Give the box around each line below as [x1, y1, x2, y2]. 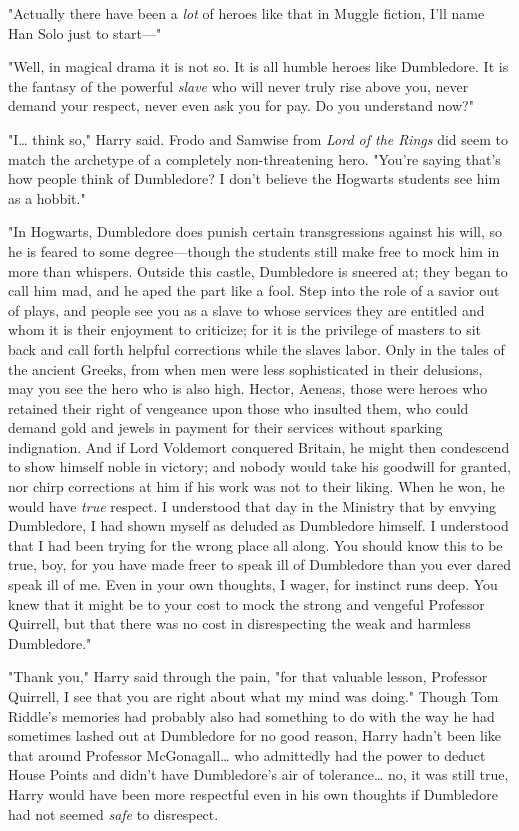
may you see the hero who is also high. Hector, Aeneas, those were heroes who [8, 378, 488, 399]
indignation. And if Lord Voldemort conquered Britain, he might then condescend [8, 436, 510, 457]
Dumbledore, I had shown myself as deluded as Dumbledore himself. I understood [8, 515, 509, 536]
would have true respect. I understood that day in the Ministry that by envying [8, 495, 497, 516]
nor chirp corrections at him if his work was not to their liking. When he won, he [8, 476, 505, 497]
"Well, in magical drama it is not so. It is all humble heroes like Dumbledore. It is [8, 56, 509, 77]
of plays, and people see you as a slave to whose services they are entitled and [8, 299, 485, 320]
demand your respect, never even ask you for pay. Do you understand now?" [8, 95, 474, 116]
